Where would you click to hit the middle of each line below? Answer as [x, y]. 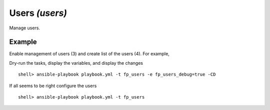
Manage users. [24, 28]
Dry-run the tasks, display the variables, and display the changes [76, 63]
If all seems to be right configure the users [53, 86]
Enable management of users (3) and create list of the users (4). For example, [89, 54]
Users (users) [38, 13]
